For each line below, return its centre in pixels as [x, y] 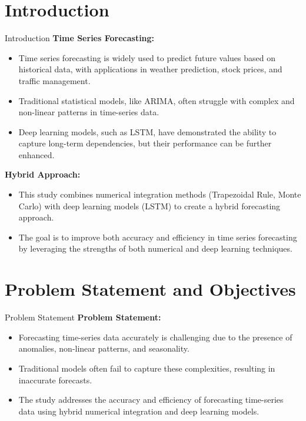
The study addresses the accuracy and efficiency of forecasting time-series [151, 400]
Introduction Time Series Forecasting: [80, 38]
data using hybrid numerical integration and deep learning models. [139, 411]
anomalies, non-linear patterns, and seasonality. [104, 348]
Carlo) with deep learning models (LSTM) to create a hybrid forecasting [149, 206]
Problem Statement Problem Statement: [83, 317]
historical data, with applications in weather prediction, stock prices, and [150, 69]
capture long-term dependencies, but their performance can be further [145, 143]
